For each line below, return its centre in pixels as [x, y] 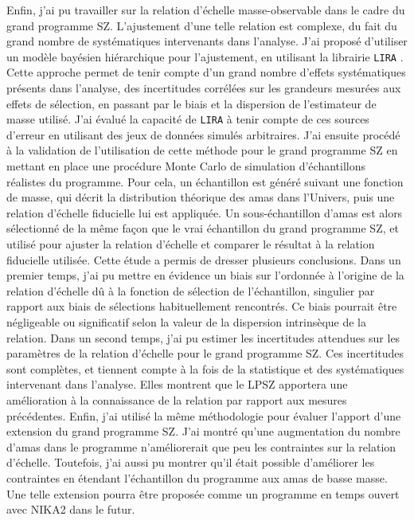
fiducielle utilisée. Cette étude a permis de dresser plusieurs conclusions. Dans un [204, 259]
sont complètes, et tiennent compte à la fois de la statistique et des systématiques [205, 368]
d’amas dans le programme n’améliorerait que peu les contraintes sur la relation [201, 446]
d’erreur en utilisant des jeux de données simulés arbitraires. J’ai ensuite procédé [203, 134]
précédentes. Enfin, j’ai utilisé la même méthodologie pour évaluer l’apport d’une [204, 415]
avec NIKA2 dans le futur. [71, 509]
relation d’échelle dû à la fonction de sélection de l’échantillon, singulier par [191, 290]
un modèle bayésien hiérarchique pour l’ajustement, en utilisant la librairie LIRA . [205, 56]
